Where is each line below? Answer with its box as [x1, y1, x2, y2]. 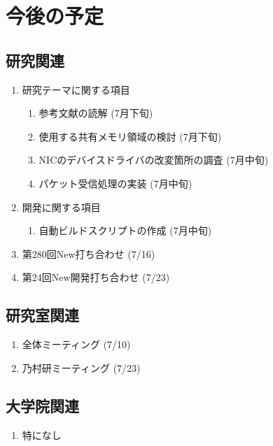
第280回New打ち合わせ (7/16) [22, 246, 155, 261]
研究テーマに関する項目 [22, 82, 130, 96]
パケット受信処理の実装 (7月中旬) [38, 175, 192, 190]
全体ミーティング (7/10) [22, 337, 131, 352]
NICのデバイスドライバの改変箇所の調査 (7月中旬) [38, 152, 269, 167]
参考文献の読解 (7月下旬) [38, 106, 153, 120]
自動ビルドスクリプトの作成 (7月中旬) [38, 223, 212, 238]
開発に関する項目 [22, 199, 101, 214]
